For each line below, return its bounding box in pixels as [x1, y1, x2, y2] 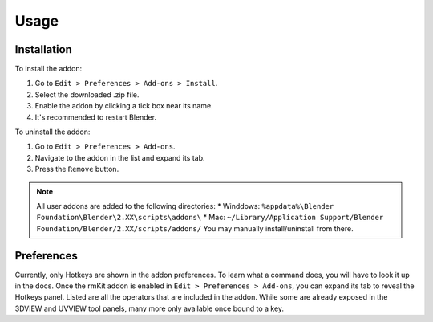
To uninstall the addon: [14, 127, 91, 137]
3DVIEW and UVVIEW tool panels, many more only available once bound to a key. [14, 304, 285, 313]
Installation [14, 43, 72, 56]
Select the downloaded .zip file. [34, 89, 140, 100]
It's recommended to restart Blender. [34, 112, 156, 122]
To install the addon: [14, 64, 83, 74]
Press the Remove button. [34, 165, 119, 174]
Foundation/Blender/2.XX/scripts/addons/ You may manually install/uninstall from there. [36, 223, 354, 233]
